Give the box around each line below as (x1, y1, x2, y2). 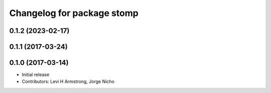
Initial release (22, 71, 50, 77)
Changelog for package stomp (9, 7, 139, 18)
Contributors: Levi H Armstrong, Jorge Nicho (22, 78, 115, 84)
